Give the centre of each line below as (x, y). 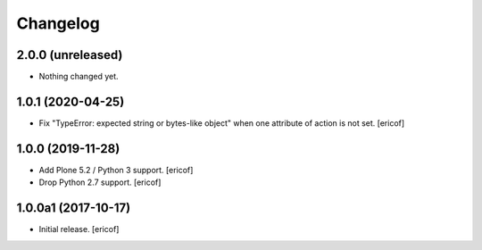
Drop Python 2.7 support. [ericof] (100, 182)
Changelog (58, 23)
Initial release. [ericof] (79, 229)
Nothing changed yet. (79, 77)
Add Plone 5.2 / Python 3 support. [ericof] (116, 170)
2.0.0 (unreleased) (70, 55)
